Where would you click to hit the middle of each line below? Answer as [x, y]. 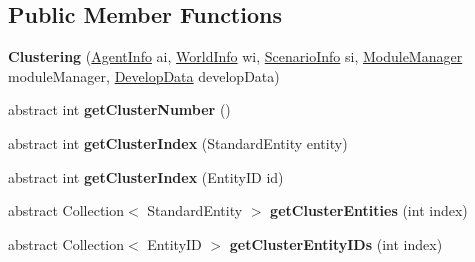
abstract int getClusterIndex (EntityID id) [146, 176]
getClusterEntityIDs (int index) [336, 243]
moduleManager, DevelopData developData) [144, 75]
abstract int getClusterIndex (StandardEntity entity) [178, 142]
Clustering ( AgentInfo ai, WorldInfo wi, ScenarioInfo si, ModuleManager [235, 56]
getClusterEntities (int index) [369, 210]
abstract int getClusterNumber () [119, 109]
